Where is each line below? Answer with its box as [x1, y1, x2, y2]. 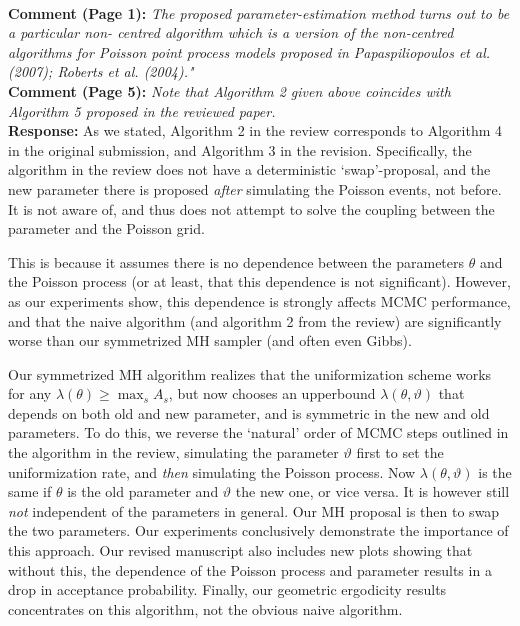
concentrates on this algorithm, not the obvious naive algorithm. [8, 598, 403, 619]
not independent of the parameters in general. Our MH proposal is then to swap [8, 500, 500, 521]
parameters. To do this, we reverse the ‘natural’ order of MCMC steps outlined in [8, 422, 509, 443]
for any [8, 383, 52, 404]
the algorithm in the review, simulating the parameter [8, 442, 339, 463]
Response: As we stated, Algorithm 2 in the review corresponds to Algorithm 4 [8, 120, 502, 141]
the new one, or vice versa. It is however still [235, 481, 510, 502]
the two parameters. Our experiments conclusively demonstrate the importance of [8, 520, 509, 541]
